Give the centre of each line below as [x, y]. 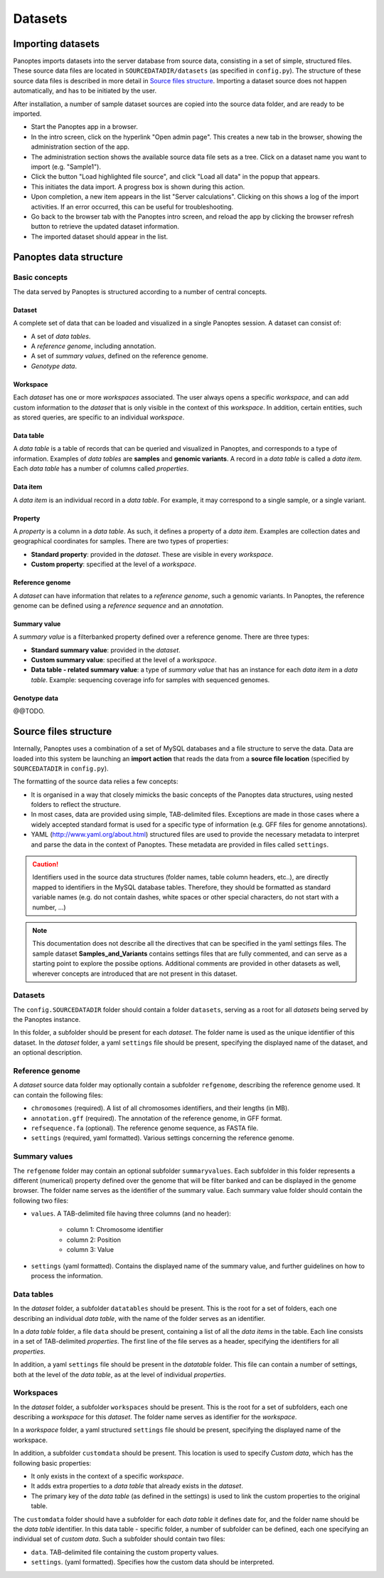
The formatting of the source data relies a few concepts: [96, 782]
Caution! [46, 864]
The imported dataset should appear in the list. [100, 236]
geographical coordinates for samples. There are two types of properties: [121, 541]
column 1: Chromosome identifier [115, 1230]
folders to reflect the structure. [76, 805]
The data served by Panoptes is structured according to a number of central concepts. [140, 291]
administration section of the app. [80, 147]
